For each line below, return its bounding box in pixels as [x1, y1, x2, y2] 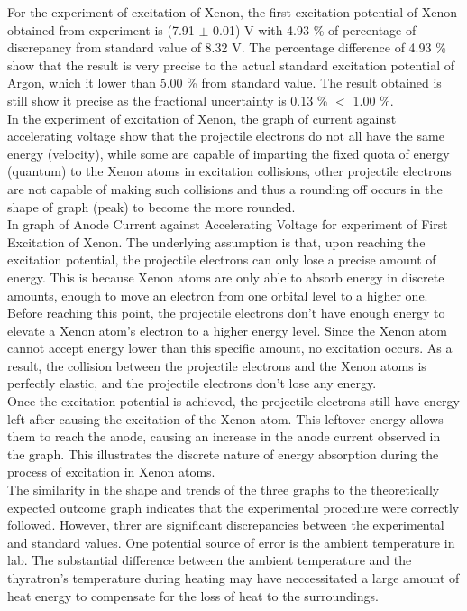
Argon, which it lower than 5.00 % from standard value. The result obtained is [7, 73, 442, 92]
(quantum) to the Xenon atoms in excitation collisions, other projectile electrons [7, 162, 452, 181]
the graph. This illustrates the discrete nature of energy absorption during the [7, 444, 439, 463]
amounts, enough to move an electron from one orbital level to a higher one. [7, 285, 428, 304]
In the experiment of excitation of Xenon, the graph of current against [7, 108, 397, 127]
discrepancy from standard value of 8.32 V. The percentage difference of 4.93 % [7, 38, 446, 57]
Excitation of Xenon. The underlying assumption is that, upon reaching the [7, 232, 426, 251]
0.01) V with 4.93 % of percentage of [213, 20, 417, 39]
